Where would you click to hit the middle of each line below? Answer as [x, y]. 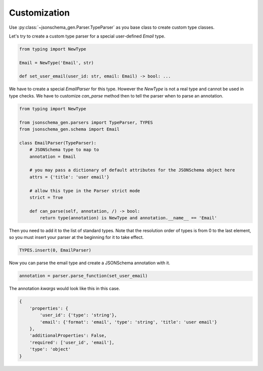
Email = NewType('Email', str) [57, 63]
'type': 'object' [50, 349]
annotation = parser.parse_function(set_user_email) [84, 276]
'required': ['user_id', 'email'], [72, 342]
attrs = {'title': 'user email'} [69, 177]
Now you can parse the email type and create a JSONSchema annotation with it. [90, 263]
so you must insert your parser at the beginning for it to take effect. [76, 237]
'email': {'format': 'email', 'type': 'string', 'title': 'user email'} [128, 322]
